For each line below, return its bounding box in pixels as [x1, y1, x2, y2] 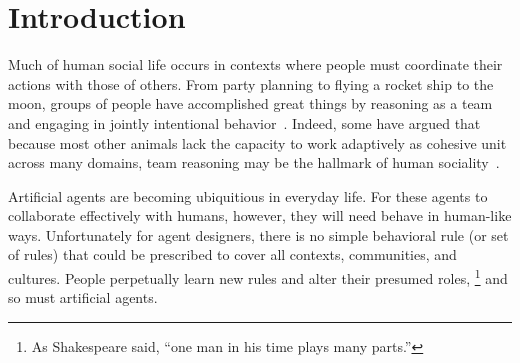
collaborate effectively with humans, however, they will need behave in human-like [8, 205, 512, 226]
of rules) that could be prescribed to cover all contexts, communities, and [8, 244, 457, 265]
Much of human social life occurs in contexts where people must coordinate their [8, 54, 503, 75]
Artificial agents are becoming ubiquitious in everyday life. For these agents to [8, 185, 488, 206]
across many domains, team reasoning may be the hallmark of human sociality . [8, 152, 500, 173]
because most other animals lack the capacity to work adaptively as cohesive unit [8, 132, 507, 153]
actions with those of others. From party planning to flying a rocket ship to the [8, 73, 494, 94]
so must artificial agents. [8, 287, 158, 308]
